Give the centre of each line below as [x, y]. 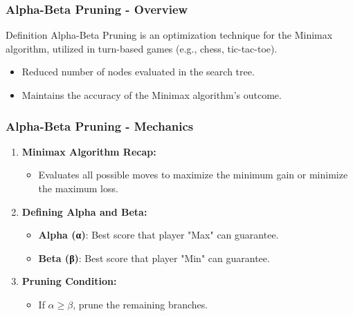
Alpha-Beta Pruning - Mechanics [100, 126]
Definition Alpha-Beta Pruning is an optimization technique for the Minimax [169, 35]
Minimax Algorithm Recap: [89, 151]
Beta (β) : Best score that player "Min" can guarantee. [154, 258]
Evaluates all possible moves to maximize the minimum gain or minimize [193, 175]
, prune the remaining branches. [141, 304]
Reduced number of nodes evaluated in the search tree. [138, 72]
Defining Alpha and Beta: [84, 211]
